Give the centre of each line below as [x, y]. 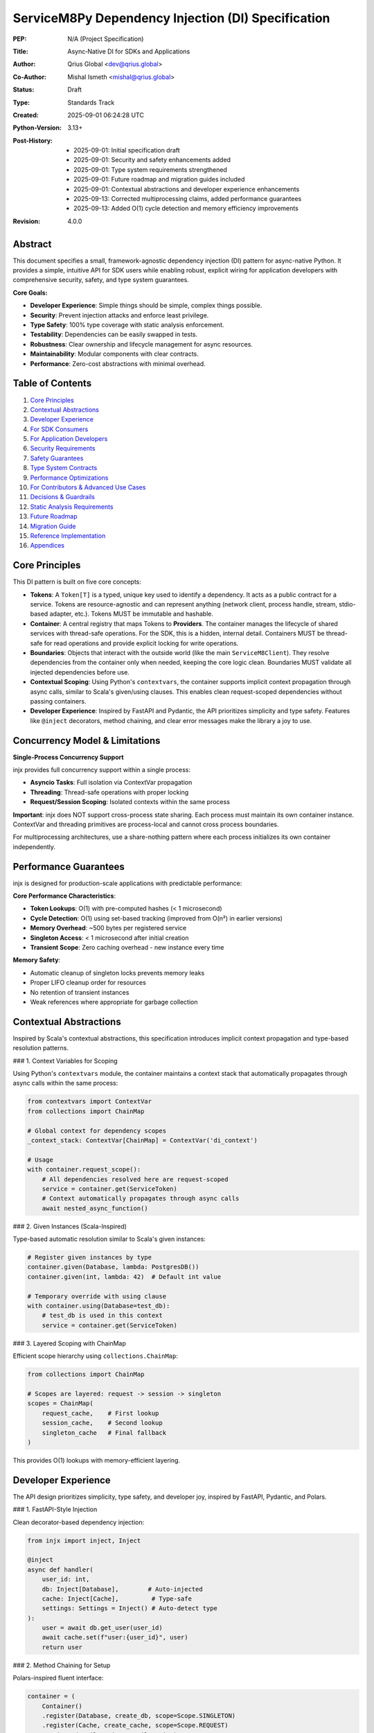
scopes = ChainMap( [60, 1403]
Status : [24, 89]
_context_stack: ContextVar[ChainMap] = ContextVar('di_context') [142, 1140]
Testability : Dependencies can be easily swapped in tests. [114, 334]
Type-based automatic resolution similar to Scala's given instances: [109, 1239]
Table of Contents [52, 384]
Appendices [47, 546]
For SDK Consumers [59, 429]
